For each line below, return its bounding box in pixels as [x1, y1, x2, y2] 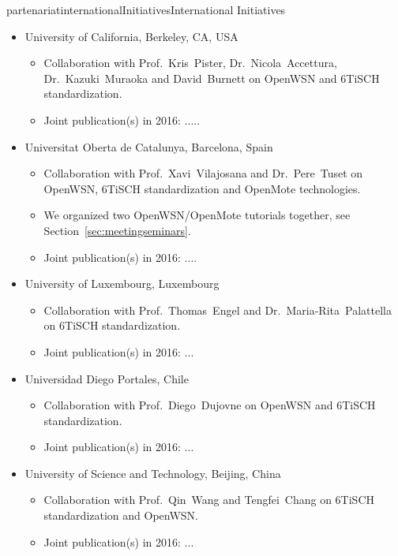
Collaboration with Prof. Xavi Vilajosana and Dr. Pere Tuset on [43, 165, 363, 181]
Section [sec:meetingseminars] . [43, 222, 191, 238]
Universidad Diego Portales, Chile [24, 370, 189, 386]
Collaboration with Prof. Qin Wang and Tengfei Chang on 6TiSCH [43, 491, 375, 508]
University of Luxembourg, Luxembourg [24, 275, 220, 292]
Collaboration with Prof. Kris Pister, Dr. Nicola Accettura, [43, 54, 337, 71]
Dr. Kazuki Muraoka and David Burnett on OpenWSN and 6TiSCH [43, 69, 380, 86]
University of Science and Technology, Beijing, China [24, 465, 281, 481]
